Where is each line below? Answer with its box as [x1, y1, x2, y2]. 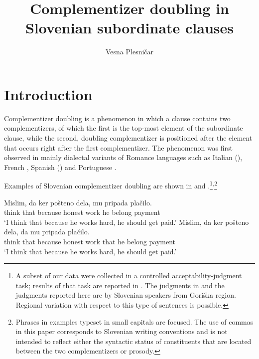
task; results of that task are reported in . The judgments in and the [15, 280, 225, 290]
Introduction [4, 84, 93, 104]
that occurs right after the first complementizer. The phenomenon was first [4, 142, 233, 153]
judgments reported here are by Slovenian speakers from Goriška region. [15, 290, 236, 300]
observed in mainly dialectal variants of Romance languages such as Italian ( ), [4, 152, 243, 163]
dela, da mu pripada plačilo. [4, 226, 90, 237]
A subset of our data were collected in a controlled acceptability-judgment [15, 270, 242, 281]
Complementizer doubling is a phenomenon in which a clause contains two [4, 113, 231, 123]
